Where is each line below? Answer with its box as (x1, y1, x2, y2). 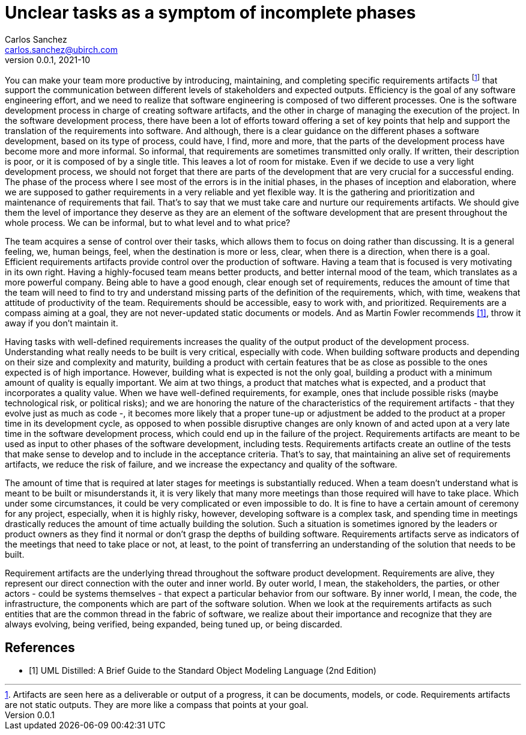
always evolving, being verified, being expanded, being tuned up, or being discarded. (5, 619, 343, 630)
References (5, 639, 75, 655)
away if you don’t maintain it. (5, 318, 118, 329)
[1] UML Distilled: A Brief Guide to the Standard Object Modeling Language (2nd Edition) (29, 665, 376, 676)
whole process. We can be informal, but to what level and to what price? (5, 218, 291, 228)
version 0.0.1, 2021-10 (5, 54, 91, 65)
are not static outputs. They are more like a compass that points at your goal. (5, 700, 309, 710)
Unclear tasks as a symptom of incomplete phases (5, 2, 416, 23)
